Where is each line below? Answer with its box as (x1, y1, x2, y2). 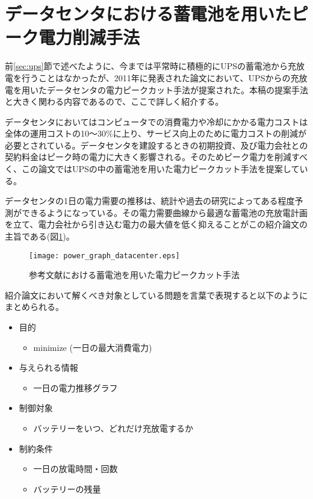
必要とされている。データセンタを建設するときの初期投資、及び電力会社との (5, 138, 308, 151)
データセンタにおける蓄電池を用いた (5, 1, 292, 26)
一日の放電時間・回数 (33, 462, 118, 475)
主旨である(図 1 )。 (5, 230, 75, 243)
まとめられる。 (5, 300, 64, 313)
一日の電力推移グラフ (33, 381, 118, 394)
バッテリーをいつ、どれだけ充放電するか (33, 422, 194, 435)
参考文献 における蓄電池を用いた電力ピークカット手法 (29, 268, 240, 281)
